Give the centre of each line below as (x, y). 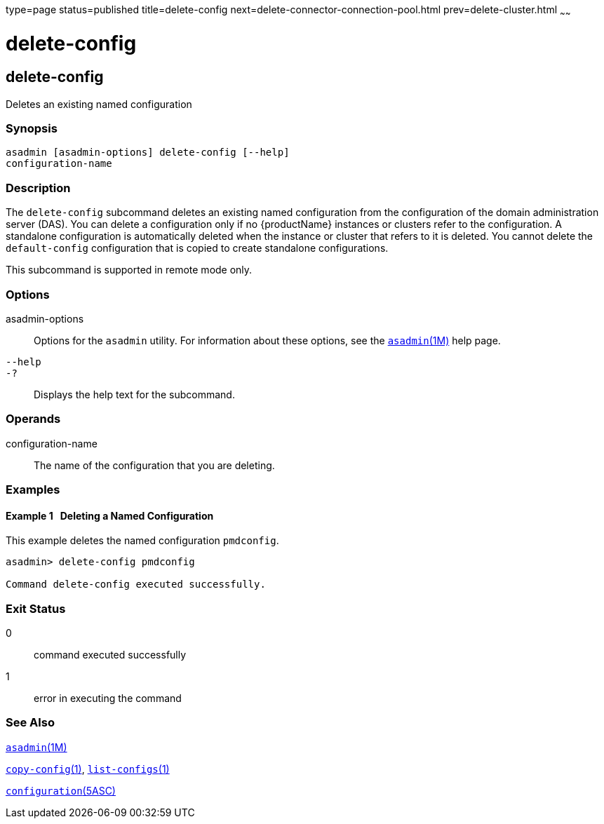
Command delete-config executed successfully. (136, 585)
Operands (33, 419)
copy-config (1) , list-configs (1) (88, 769)
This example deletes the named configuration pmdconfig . (142, 541)
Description (38, 188)
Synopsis (32, 129)
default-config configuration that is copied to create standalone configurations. (197, 248)
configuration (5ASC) (61, 790)
